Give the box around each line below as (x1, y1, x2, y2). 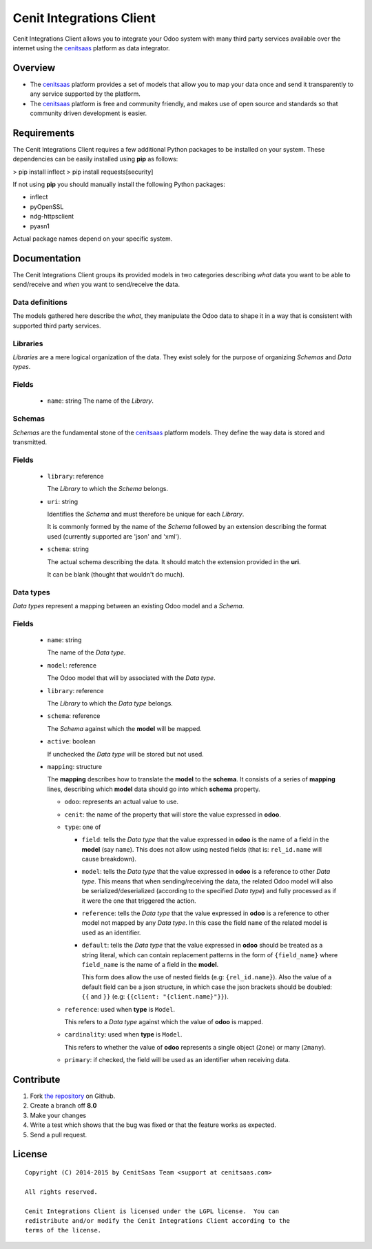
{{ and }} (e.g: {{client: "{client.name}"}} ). (81, 992, 229, 1001)
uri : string (47, 497, 79, 506)
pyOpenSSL (30, 202, 64, 210)
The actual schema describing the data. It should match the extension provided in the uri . (47, 557, 301, 566)
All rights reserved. (25, 1188, 98, 1196)
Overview (12, 62, 56, 74)
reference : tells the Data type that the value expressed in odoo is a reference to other (81, 909, 330, 917)
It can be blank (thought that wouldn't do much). (47, 570, 185, 579)
